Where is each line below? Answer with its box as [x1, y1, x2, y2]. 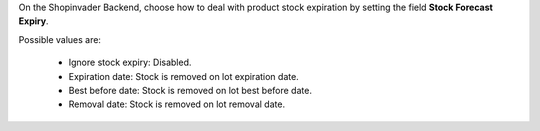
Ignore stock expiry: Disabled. [68, 56, 192, 69]
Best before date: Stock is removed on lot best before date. [68, 84, 312, 96]
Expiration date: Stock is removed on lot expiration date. [68, 70, 299, 82]
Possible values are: [18, 33, 102, 45]
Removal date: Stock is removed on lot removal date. [68, 98, 285, 110]
